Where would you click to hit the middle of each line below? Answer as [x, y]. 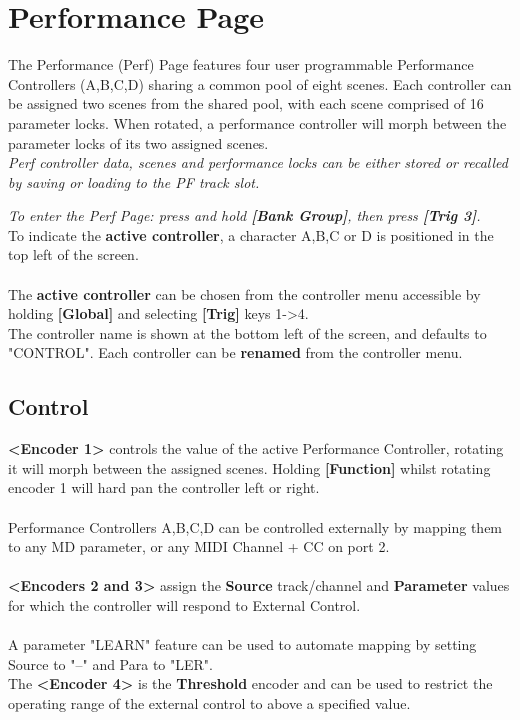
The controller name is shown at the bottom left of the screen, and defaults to [247, 332]
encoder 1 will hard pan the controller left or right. [164, 487]
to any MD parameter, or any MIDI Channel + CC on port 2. [199, 546]
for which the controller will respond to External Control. [184, 604]
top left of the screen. [73, 254]
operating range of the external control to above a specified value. [209, 702]
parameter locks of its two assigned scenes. [138, 142]
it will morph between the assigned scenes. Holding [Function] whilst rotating [249, 467]
